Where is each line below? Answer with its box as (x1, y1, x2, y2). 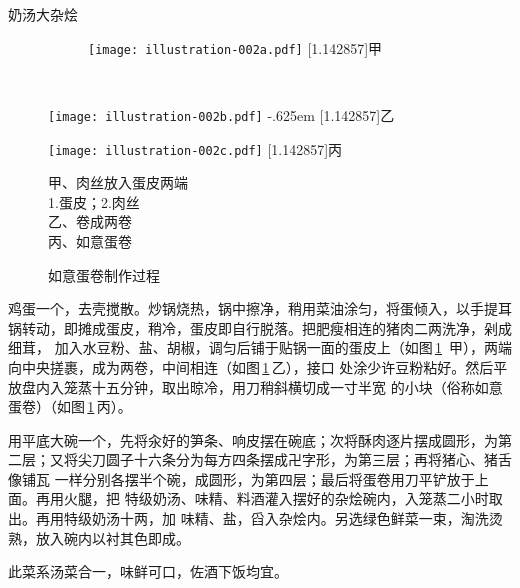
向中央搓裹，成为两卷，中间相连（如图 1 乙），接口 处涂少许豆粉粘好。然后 (8, 356, 494, 377)
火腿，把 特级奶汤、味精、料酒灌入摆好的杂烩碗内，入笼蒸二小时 (63, 488, 489, 509)
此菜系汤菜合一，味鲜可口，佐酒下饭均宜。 (8, 561, 288, 582)
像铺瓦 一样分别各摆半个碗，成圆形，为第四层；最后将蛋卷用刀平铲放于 (8, 468, 475, 489)
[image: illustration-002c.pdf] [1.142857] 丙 (48, 138, 343, 159)
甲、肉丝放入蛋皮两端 (48, 172, 188, 193)
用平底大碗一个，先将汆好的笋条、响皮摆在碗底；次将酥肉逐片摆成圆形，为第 (8, 429, 512, 450)
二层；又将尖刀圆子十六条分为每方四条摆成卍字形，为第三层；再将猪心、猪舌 (8, 449, 512, 470)
